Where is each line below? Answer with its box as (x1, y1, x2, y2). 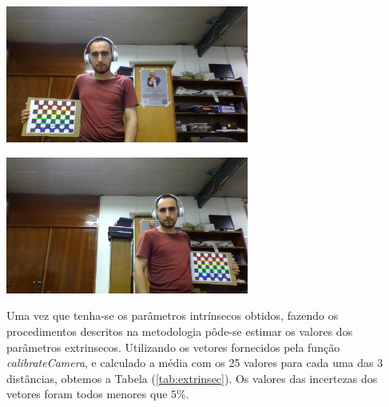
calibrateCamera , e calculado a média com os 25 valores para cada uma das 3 (6, 354, 383, 371)
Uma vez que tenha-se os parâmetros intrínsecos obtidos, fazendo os (6, 307, 339, 324)
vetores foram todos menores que (6, 385, 168, 402)
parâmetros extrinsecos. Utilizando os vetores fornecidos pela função (6, 338, 340, 355)
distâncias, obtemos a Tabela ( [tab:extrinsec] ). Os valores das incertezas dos (6, 369, 378, 386)
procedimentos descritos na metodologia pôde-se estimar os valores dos (6, 322, 353, 339)
